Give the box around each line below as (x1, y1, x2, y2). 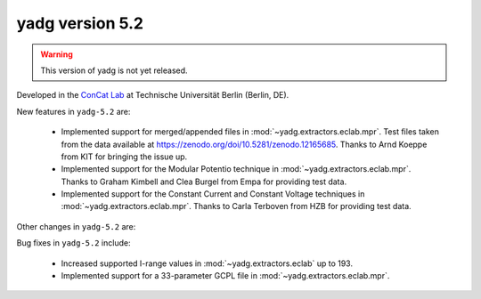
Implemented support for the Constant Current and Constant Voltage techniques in (61, 189, 365, 199)
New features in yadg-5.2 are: (16, 106, 131, 117)
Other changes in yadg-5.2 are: (16, 221, 136, 231)
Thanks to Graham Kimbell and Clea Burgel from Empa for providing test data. (61, 176, 347, 187)
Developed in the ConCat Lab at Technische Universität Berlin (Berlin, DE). (16, 90, 289, 101)
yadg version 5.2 (16, 13, 144, 33)
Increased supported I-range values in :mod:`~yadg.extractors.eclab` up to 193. (61, 258, 354, 269)
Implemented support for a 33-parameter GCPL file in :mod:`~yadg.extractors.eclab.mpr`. (61, 271, 390, 281)
